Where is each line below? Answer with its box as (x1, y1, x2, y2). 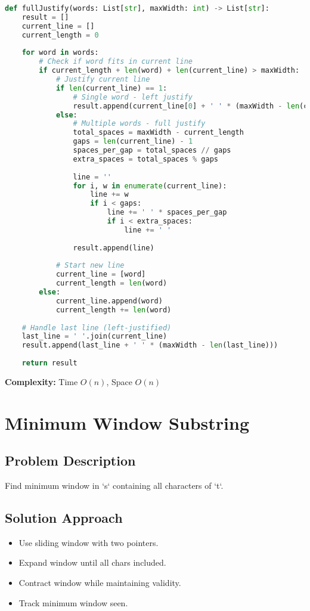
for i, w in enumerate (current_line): (73, 181, 227, 190)
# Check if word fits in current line (39, 57, 193, 66)
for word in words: (21, 48, 99, 57)
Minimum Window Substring (5, 410, 250, 435)
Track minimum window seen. (18, 596, 128, 609)
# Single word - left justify (73, 92, 193, 101)
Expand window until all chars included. (18, 556, 166, 569)
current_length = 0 (21, 30, 99, 39)
